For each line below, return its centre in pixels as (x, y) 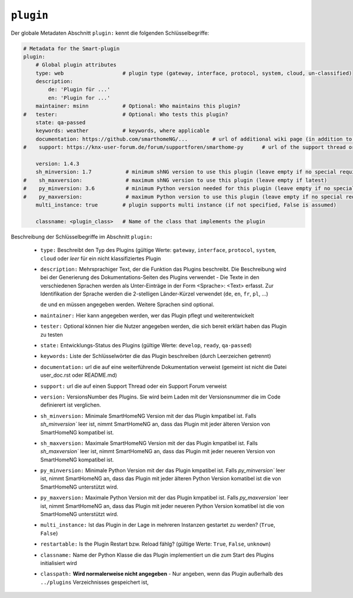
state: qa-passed (61, 123)
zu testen (51, 334)
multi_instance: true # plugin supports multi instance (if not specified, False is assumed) (186, 205)
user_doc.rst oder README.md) (79, 375)
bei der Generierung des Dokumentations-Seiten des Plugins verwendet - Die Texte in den (150, 277)
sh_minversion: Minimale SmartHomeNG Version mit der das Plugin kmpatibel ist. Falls (148, 416)
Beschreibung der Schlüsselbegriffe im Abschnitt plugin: (82, 237)
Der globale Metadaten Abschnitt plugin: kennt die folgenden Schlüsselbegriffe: (110, 33)
